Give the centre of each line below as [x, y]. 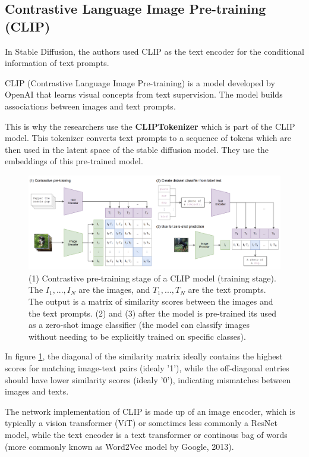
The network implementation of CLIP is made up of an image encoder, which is [150, 411]
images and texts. [37, 391]
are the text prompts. [227, 289]
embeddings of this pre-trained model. [74, 161]
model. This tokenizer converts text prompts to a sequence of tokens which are [148, 138]
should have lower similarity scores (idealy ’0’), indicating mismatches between [148, 379]
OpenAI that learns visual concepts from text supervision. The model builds [144, 94]
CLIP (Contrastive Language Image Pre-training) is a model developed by [140, 82]
